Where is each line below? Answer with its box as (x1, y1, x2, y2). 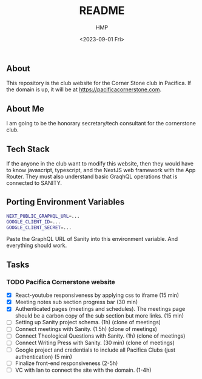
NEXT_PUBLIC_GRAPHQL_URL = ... (6, 213, 80, 219)
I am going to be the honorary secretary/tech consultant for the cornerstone (6, 120, 196, 127)
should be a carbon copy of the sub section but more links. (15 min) (15, 312, 184, 319)
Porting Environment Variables (6, 197, 125, 207)
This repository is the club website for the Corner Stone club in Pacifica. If (6, 80, 191, 87)
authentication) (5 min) (15, 353, 73, 360)
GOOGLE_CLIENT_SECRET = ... (6, 224, 72, 231)
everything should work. (6, 242, 67, 249)
